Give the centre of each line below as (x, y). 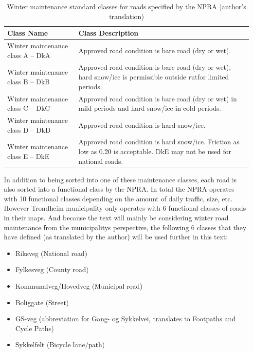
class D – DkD (29, 129)
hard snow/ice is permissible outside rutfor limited (154, 77)
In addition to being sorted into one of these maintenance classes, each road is (120, 179)
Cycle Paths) (35, 328)
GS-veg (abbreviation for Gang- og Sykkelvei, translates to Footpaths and (126, 319)
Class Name (28, 33)
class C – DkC (29, 108)
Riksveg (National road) (51, 253)
